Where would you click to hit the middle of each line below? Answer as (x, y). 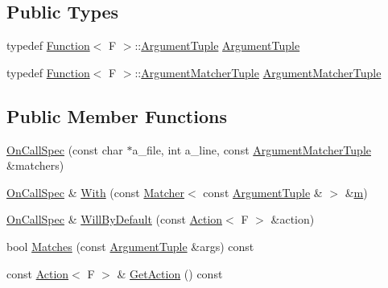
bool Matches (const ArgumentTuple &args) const (130, 246)
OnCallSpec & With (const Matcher (96, 192)
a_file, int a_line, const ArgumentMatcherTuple (252, 149)
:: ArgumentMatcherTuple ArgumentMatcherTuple (258, 72)
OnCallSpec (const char (65, 149)
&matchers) (35, 165)
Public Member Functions (117, 115)
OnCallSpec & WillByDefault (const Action (115, 219)
